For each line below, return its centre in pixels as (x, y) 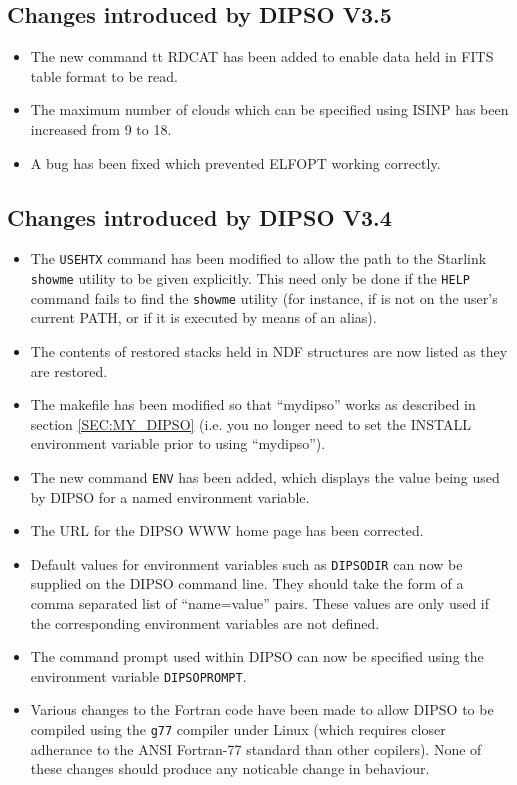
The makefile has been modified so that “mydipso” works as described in (253, 404)
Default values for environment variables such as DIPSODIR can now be (246, 563)
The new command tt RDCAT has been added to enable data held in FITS (262, 56)
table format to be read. (104, 75)
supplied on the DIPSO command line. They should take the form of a (247, 583)
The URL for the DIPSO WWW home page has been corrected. (227, 530)
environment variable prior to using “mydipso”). (178, 443)
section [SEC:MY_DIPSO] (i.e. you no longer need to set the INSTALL (251, 423)
